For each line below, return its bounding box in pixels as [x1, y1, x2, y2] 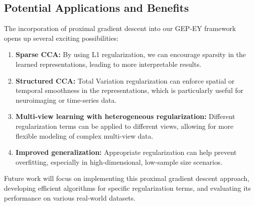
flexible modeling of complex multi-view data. [15, 130, 154, 141]
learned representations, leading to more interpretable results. [15, 59, 201, 69]
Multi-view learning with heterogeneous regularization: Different [15, 111, 235, 121]
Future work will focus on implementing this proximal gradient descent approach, [4, 173, 250, 183]
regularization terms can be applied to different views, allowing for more [15, 120, 233, 131]
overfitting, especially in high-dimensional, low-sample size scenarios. [15, 156, 223, 167]
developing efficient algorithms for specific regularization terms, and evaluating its [4, 182, 251, 193]
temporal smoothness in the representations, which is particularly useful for [15, 85, 244, 95]
